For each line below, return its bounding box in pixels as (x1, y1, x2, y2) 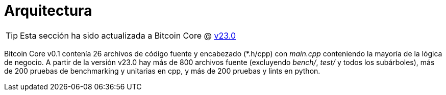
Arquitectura (4, 2, 92, 19)
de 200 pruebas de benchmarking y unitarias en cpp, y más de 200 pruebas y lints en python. (4, 66, 320, 75)
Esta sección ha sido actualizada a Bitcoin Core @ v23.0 (20, 30, 236, 41)
